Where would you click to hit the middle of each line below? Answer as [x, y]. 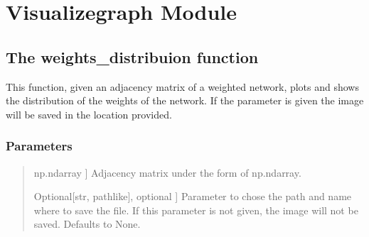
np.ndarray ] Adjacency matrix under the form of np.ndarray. [167, 172]
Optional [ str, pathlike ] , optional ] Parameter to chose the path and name [193, 196]
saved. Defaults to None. [87, 224]
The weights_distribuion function [132, 56]
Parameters [39, 146]
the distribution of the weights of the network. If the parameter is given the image [185, 100]
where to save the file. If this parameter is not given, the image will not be [196, 210]
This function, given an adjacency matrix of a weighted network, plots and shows [182, 86]
